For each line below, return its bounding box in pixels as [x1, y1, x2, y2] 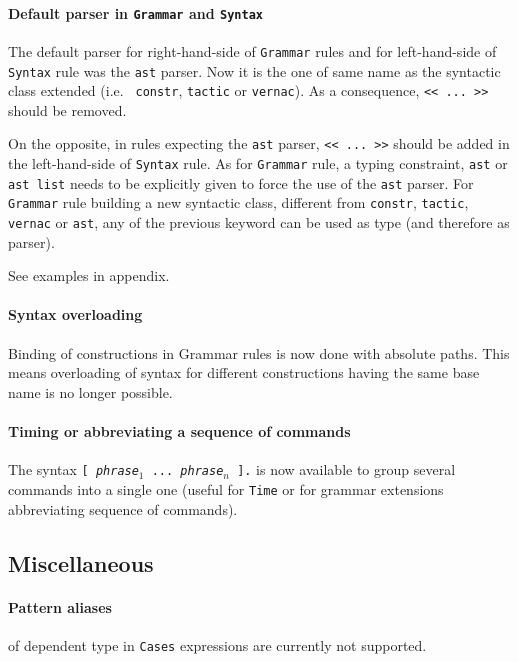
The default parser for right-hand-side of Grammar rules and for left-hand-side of [8, 40, 497, 61]
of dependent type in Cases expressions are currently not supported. [8, 634, 427, 655]
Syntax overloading [8, 304, 143, 325]
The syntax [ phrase [8, 459, 139, 480]
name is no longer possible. [8, 381, 173, 402]
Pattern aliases [8, 596, 112, 617]
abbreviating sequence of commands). [8, 498, 238, 519]
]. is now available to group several [237, 459, 456, 480]
